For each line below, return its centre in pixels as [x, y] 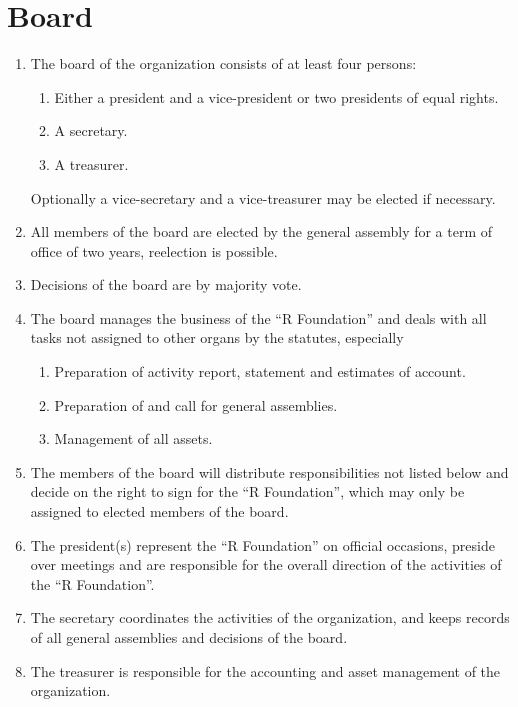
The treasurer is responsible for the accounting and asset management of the [265, 670]
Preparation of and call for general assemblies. [196, 404]
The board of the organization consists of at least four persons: [223, 63]
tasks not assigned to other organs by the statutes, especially [217, 337]
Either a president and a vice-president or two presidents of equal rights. [276, 96]
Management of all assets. [133, 438]
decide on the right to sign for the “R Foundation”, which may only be [247, 491]
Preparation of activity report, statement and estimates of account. [260, 371]
